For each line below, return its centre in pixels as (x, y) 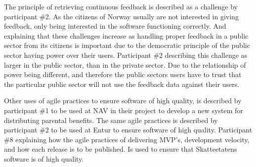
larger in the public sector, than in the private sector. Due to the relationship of (125, 64)
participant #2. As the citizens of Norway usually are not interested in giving (121, 16)
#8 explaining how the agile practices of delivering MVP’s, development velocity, (127, 139)
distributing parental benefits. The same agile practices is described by (111, 120)
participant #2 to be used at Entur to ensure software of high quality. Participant (128, 130)
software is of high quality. (44, 158)
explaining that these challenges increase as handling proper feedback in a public (126, 35)
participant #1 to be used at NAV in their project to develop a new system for (124, 110)
